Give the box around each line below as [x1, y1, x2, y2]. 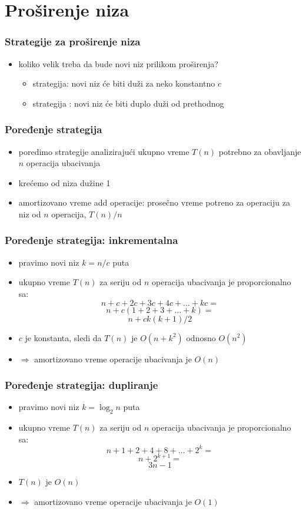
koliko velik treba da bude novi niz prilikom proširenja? [18, 57, 218, 70]
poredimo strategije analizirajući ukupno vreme [18, 145, 189, 157]
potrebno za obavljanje [218, 145, 301, 157]
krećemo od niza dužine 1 [18, 176, 111, 189]
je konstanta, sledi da [25, 331, 102, 343]
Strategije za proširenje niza [5, 34, 141, 49]
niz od [18, 207, 41, 220]
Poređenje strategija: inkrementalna [5, 233, 178, 247]
